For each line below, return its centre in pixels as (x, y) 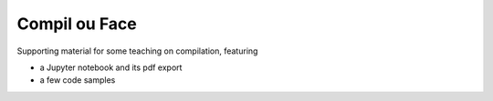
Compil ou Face (77, 24)
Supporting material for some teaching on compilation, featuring (137, 51)
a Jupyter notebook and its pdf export (111, 67)
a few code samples (78, 80)
